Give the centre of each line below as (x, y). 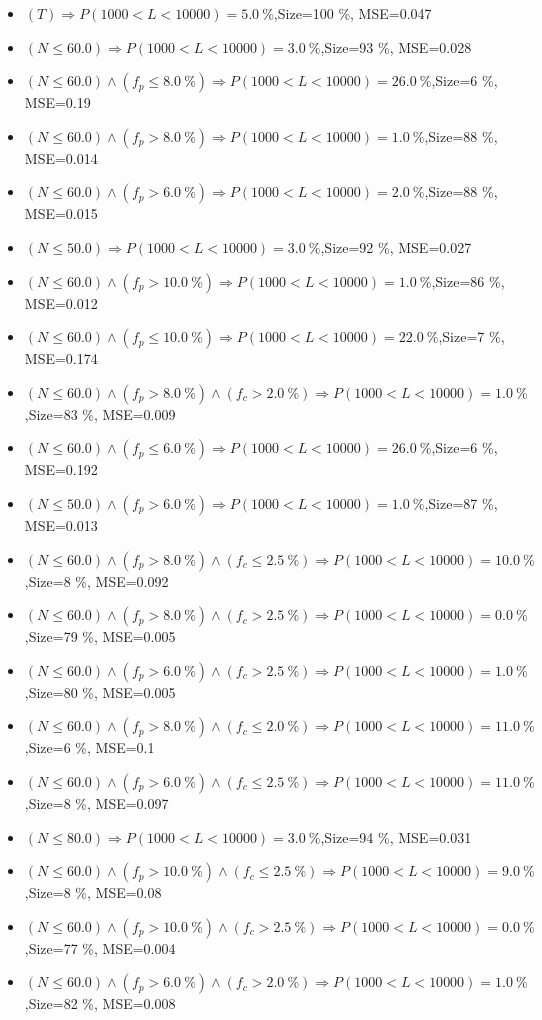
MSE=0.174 (61, 358)
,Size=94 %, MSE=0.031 (396, 836)
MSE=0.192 (61, 469)
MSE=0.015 (61, 213)
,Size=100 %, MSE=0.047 (352, 13)
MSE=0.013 (61, 524)
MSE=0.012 (61, 302)
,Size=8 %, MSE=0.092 (96, 580)
